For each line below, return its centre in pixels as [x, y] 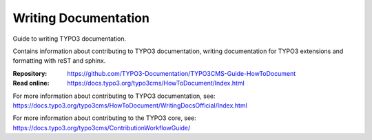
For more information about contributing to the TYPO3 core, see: [104, 118]
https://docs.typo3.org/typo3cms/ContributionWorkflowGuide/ [102, 128]
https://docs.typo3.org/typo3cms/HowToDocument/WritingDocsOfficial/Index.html [130, 105]
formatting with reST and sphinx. [59, 61]
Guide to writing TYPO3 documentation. [70, 39]
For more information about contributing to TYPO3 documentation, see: [114, 96]
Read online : [31, 83]
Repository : [30, 73]
